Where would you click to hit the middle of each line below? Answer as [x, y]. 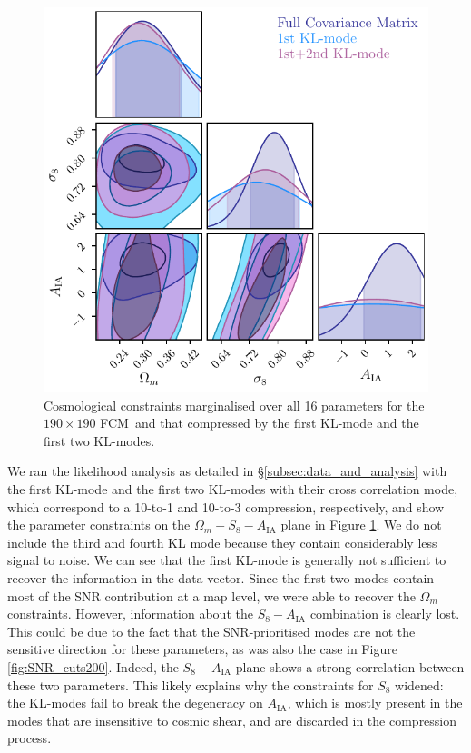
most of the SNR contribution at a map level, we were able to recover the [211, 595]
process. [29, 738]
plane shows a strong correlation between [350, 666]
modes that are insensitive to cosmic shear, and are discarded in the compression [232, 720]
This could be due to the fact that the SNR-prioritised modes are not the [211, 631]
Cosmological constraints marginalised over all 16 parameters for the [234, 405]
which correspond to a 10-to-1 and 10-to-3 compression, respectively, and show [226, 506]
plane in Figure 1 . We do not [361, 525]
